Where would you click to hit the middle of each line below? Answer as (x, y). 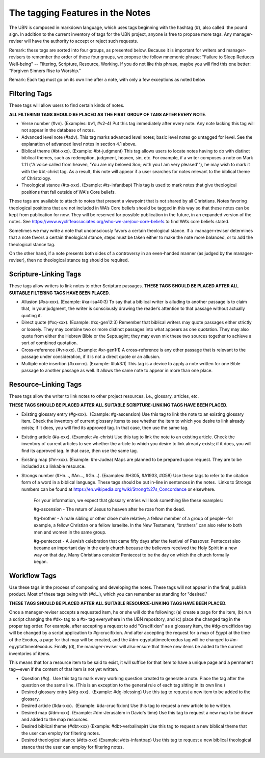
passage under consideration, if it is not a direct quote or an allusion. (91, 357)
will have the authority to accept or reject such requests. (81, 41)
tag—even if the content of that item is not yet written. (64, 669)
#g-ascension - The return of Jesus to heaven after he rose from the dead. (109, 509)
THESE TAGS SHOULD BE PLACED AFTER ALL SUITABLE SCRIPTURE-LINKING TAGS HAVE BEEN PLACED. (118, 405)
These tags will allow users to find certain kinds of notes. (67, 105)
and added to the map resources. (55, 720)
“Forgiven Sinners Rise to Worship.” (45, 71)
